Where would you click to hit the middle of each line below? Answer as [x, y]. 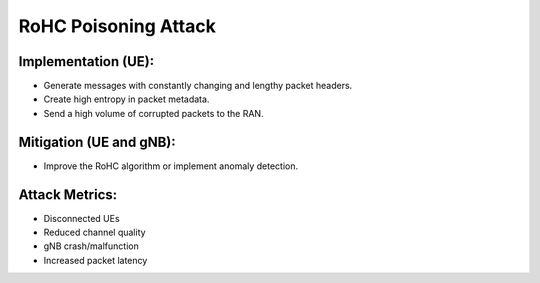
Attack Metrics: [68, 194]
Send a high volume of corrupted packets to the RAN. [153, 113]
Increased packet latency [95, 260]
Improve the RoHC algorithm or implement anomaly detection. [171, 166]
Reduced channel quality [94, 232]
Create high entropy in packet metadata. [126, 99]
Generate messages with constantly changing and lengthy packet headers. [198, 86]
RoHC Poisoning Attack [117, 26]
